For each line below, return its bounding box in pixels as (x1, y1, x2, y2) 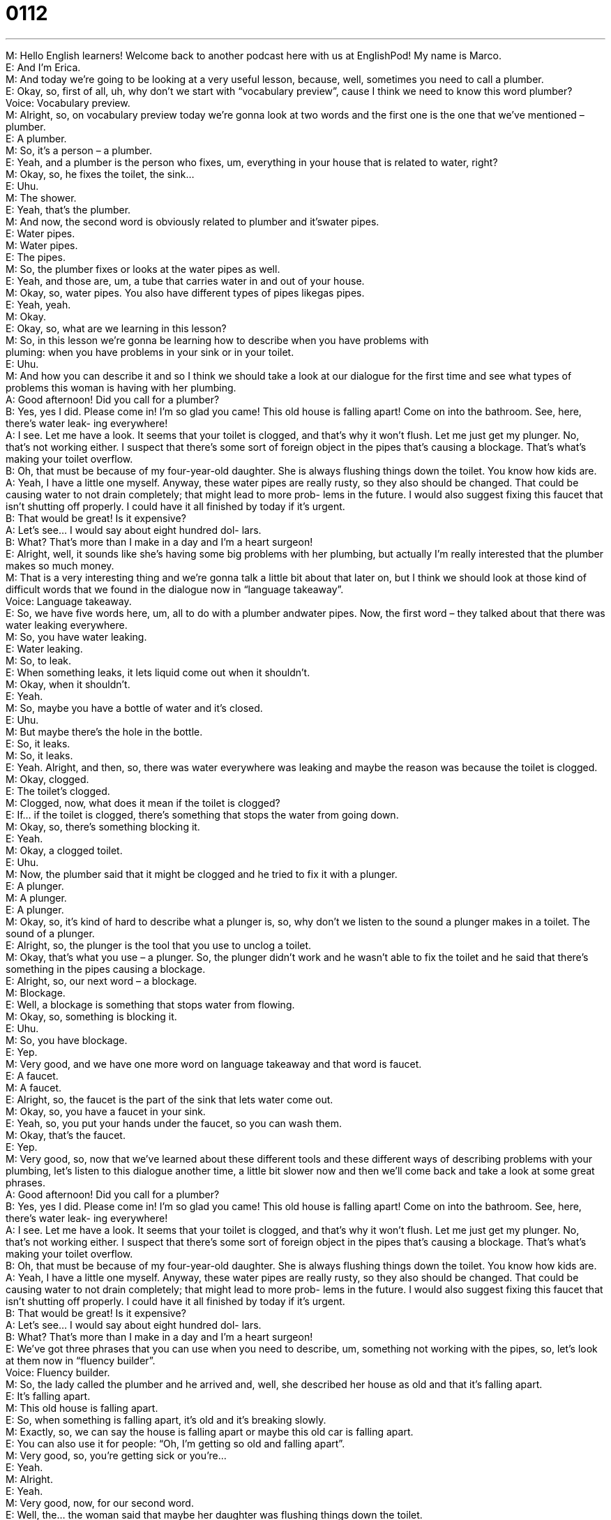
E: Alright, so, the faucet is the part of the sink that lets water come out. (6, 1093, 333, 1105)
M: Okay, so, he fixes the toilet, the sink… (6, 167, 195, 180)
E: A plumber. (6, 132, 67, 144)
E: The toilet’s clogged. (6, 784, 110, 797)
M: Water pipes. (6, 239, 78, 251)
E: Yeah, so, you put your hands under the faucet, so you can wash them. (6, 1117, 342, 1129)
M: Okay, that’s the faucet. (6, 1128, 126, 1141)
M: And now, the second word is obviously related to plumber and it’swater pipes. (6, 215, 379, 228)
